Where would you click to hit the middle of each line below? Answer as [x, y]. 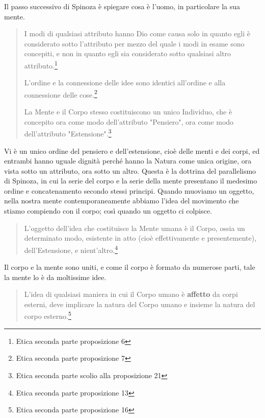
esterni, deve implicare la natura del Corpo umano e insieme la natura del [140, 304]
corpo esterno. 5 [48, 315]
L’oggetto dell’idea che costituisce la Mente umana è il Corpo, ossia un [135, 228]
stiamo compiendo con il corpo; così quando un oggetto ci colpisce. [108, 211]
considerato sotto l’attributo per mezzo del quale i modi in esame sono [134, 43]
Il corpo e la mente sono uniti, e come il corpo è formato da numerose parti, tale [130, 267]
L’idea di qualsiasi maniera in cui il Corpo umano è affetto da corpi [131, 294]
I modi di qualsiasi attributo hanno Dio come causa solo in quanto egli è [137, 33]
